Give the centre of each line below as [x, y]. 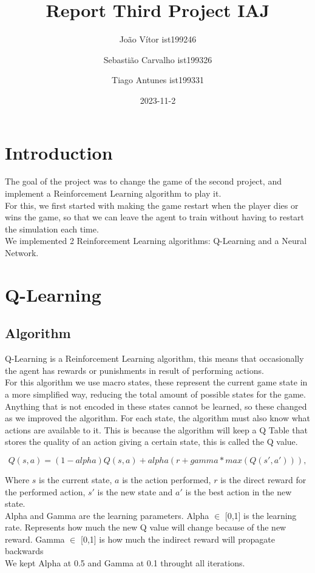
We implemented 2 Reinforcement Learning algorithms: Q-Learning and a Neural [156, 241]
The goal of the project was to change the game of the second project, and [143, 181]
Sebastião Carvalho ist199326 [158, 59]
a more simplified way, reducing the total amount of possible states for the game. [155, 394]
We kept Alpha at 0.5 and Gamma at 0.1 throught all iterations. [125, 563]
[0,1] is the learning [261, 515]
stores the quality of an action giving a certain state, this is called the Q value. [151, 442]
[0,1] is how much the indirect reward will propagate [178, 539]
